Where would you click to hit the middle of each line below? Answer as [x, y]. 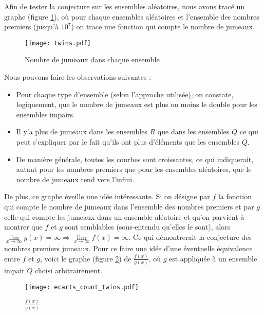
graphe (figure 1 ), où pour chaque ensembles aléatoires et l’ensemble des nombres [132, 16]
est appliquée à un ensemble [213, 258]
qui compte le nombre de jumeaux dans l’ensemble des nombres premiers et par [129, 206]
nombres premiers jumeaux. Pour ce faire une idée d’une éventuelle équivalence [128, 248]
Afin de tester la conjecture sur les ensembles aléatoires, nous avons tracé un [125, 6]
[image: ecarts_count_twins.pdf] [82, 287]
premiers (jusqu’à [32, 27]
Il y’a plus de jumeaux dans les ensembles [82, 132]
